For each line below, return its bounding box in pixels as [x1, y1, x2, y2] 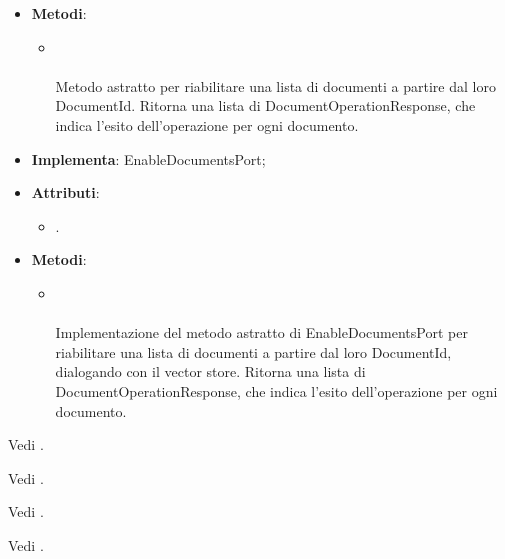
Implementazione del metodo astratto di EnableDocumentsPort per [55, 322, 468, 343]
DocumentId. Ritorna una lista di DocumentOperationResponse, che [55, 95, 476, 116]
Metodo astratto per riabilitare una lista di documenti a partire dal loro [55, 75, 496, 96]
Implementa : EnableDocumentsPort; [31, 148, 266, 169]
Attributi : [31, 182, 100, 203]
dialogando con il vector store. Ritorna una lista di [55, 361, 366, 382]
